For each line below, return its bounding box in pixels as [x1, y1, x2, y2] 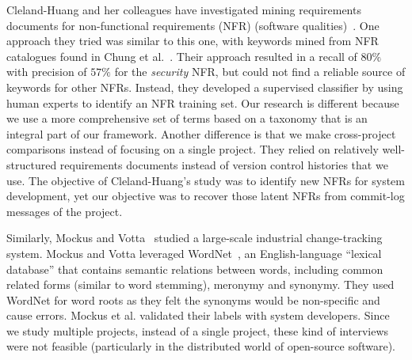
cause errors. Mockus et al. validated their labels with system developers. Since [6, 307, 390, 324]
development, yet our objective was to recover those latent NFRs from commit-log [6, 188, 405, 204]
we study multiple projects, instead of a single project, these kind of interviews [6, 322, 389, 339]
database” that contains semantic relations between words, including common [6, 260, 383, 277]
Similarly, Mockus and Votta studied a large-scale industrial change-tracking [6, 229, 383, 246]
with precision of [6, 63, 87, 80]
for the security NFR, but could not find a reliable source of [114, 63, 406, 80]
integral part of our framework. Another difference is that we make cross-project [6, 125, 396, 142]
